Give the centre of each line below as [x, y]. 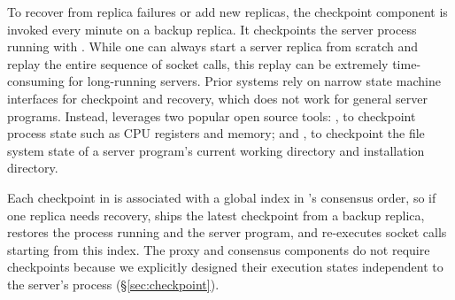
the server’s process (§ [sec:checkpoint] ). [113, 284]
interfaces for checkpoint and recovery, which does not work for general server [218, 98]
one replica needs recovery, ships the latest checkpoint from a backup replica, [216, 215]
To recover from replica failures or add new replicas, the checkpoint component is [227, 12]
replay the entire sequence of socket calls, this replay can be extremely [198, 63]
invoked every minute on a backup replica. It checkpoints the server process [212, 29]
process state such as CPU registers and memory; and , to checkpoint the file [216, 133]
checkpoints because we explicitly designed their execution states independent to [225, 267]
